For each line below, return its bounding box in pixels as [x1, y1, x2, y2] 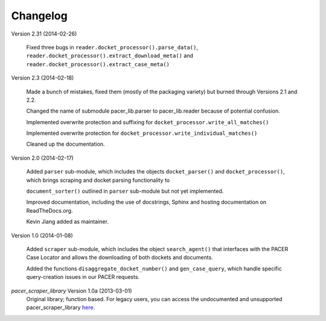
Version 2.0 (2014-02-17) [11, 154, 74, 161]
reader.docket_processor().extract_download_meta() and [26, 52, 193, 60]
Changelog [11, 9, 68, 22]
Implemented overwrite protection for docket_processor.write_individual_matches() [26, 129, 258, 137]
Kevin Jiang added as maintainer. [26, 218, 109, 225]
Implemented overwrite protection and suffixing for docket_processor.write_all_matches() [26, 118, 269, 126]
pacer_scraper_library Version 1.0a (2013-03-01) [11, 287, 132, 295]
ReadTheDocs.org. [26, 207, 73, 214]
